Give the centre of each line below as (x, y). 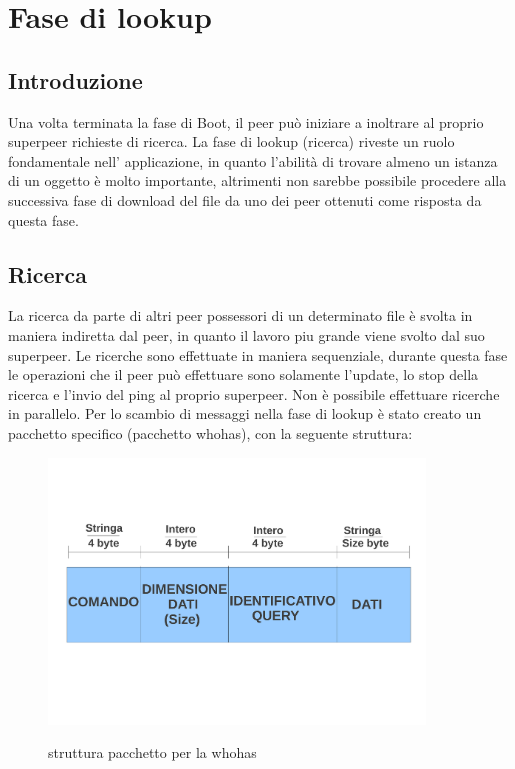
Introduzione (75, 79)
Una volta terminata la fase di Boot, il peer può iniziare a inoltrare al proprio (246, 121)
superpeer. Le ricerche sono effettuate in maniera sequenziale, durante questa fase (258, 354)
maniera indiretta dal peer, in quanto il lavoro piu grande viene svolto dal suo (246, 334)
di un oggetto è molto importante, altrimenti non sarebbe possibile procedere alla (257, 180)
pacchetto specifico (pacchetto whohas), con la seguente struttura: (210, 432)
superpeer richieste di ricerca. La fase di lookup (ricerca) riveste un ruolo (231, 141)
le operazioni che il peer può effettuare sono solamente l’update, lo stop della (243, 374)
